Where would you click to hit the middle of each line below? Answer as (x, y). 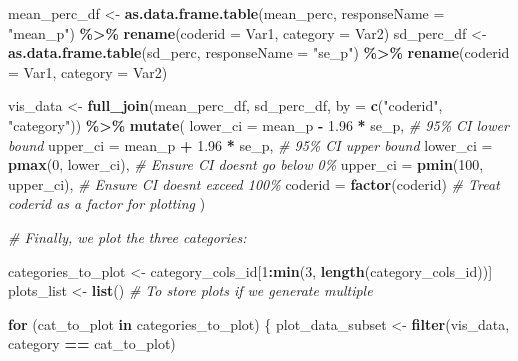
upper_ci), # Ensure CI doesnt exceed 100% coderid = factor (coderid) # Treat (254, 183)
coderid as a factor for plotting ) (107, 203)
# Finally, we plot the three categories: (127, 236)
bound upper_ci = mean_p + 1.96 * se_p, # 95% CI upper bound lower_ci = (250, 144)
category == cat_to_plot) (92, 343)
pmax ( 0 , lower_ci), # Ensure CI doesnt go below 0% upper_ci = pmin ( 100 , (246, 164)
